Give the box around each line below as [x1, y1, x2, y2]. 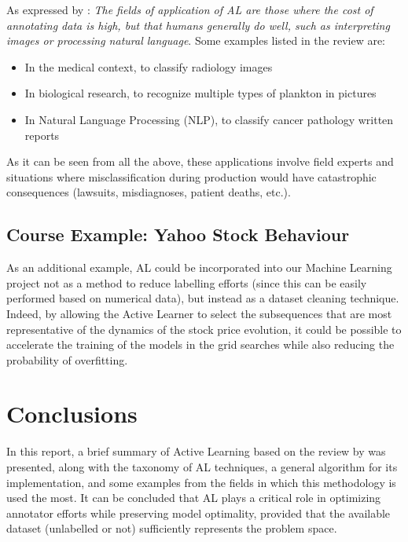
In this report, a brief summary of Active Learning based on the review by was [6, 443, 386, 460]
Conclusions [6, 397, 138, 430]
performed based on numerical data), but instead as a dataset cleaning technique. [6, 290, 399, 306]
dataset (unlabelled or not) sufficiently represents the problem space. [6, 520, 337, 537]
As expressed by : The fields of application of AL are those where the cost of [6, 2, 373, 17]
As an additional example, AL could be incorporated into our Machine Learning [6, 259, 392, 276]
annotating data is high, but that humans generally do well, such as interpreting [6, 16, 390, 33]
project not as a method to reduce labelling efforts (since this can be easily [6, 274, 367, 291]
